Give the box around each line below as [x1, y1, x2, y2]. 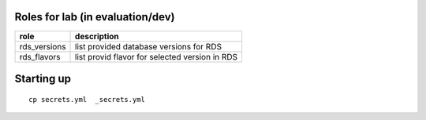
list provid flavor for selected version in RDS [75, 51, 238, 62]
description [75, 31, 120, 42]
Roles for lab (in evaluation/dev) [14, 10, 175, 24]
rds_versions [19, 41, 66, 52]
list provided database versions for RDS [75, 41, 222, 52]
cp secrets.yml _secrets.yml [28, 95, 146, 104]
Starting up [14, 71, 71, 85]
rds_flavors [19, 51, 61, 62]
